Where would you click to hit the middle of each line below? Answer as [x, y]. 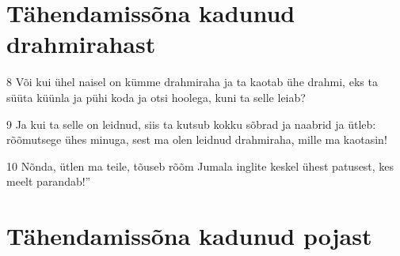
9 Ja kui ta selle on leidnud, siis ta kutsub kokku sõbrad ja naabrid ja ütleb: [191, 124]
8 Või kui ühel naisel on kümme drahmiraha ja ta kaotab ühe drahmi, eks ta [192, 82]
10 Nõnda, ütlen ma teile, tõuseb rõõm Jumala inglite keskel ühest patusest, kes [200, 166]
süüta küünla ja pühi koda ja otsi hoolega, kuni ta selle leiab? [156, 97]
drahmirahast [81, 44]
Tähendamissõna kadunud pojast [189, 236]
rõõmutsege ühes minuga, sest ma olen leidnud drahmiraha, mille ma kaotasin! [197, 139]
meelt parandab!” [49, 181]
